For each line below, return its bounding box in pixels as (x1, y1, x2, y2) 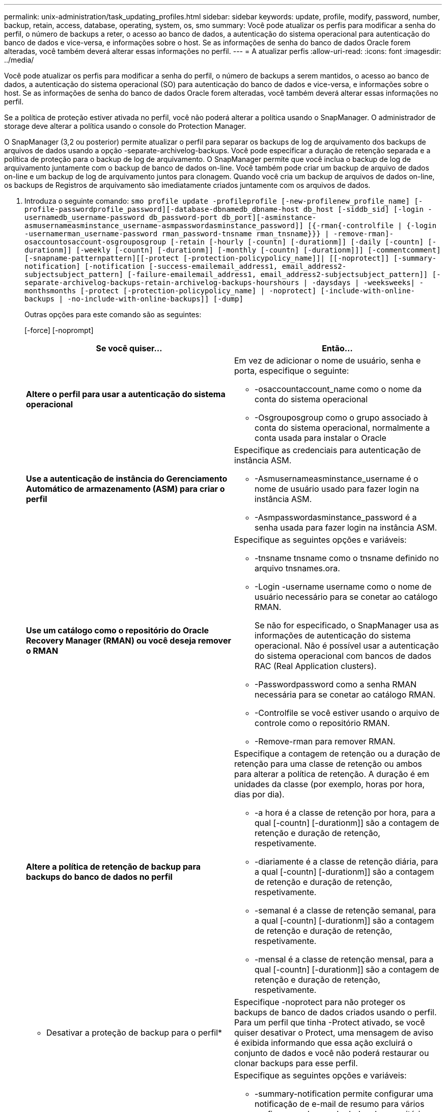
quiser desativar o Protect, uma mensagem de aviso (234, 1027, 434, 1038)
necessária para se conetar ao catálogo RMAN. (255, 689, 436, 700)
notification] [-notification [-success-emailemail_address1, (24, 262, 278, 270)
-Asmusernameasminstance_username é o (255, 474, 419, 484)
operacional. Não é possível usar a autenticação (255, 641, 439, 651)
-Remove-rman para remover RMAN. (255, 736, 396, 746)
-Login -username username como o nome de (255, 581, 432, 592)
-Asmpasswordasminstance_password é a (255, 512, 417, 522)
